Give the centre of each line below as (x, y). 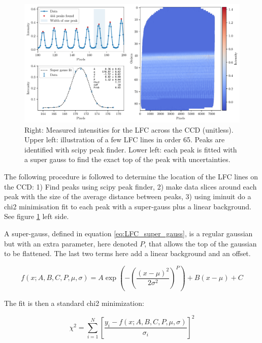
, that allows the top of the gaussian (201, 243)
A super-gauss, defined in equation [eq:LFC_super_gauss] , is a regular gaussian (128, 233)
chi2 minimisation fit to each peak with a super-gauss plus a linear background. (128, 206)
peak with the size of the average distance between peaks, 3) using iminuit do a (128, 196)
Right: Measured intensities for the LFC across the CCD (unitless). (129, 129)
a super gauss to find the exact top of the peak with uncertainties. (127, 159)
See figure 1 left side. (37, 216)
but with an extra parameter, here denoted (71, 243)
